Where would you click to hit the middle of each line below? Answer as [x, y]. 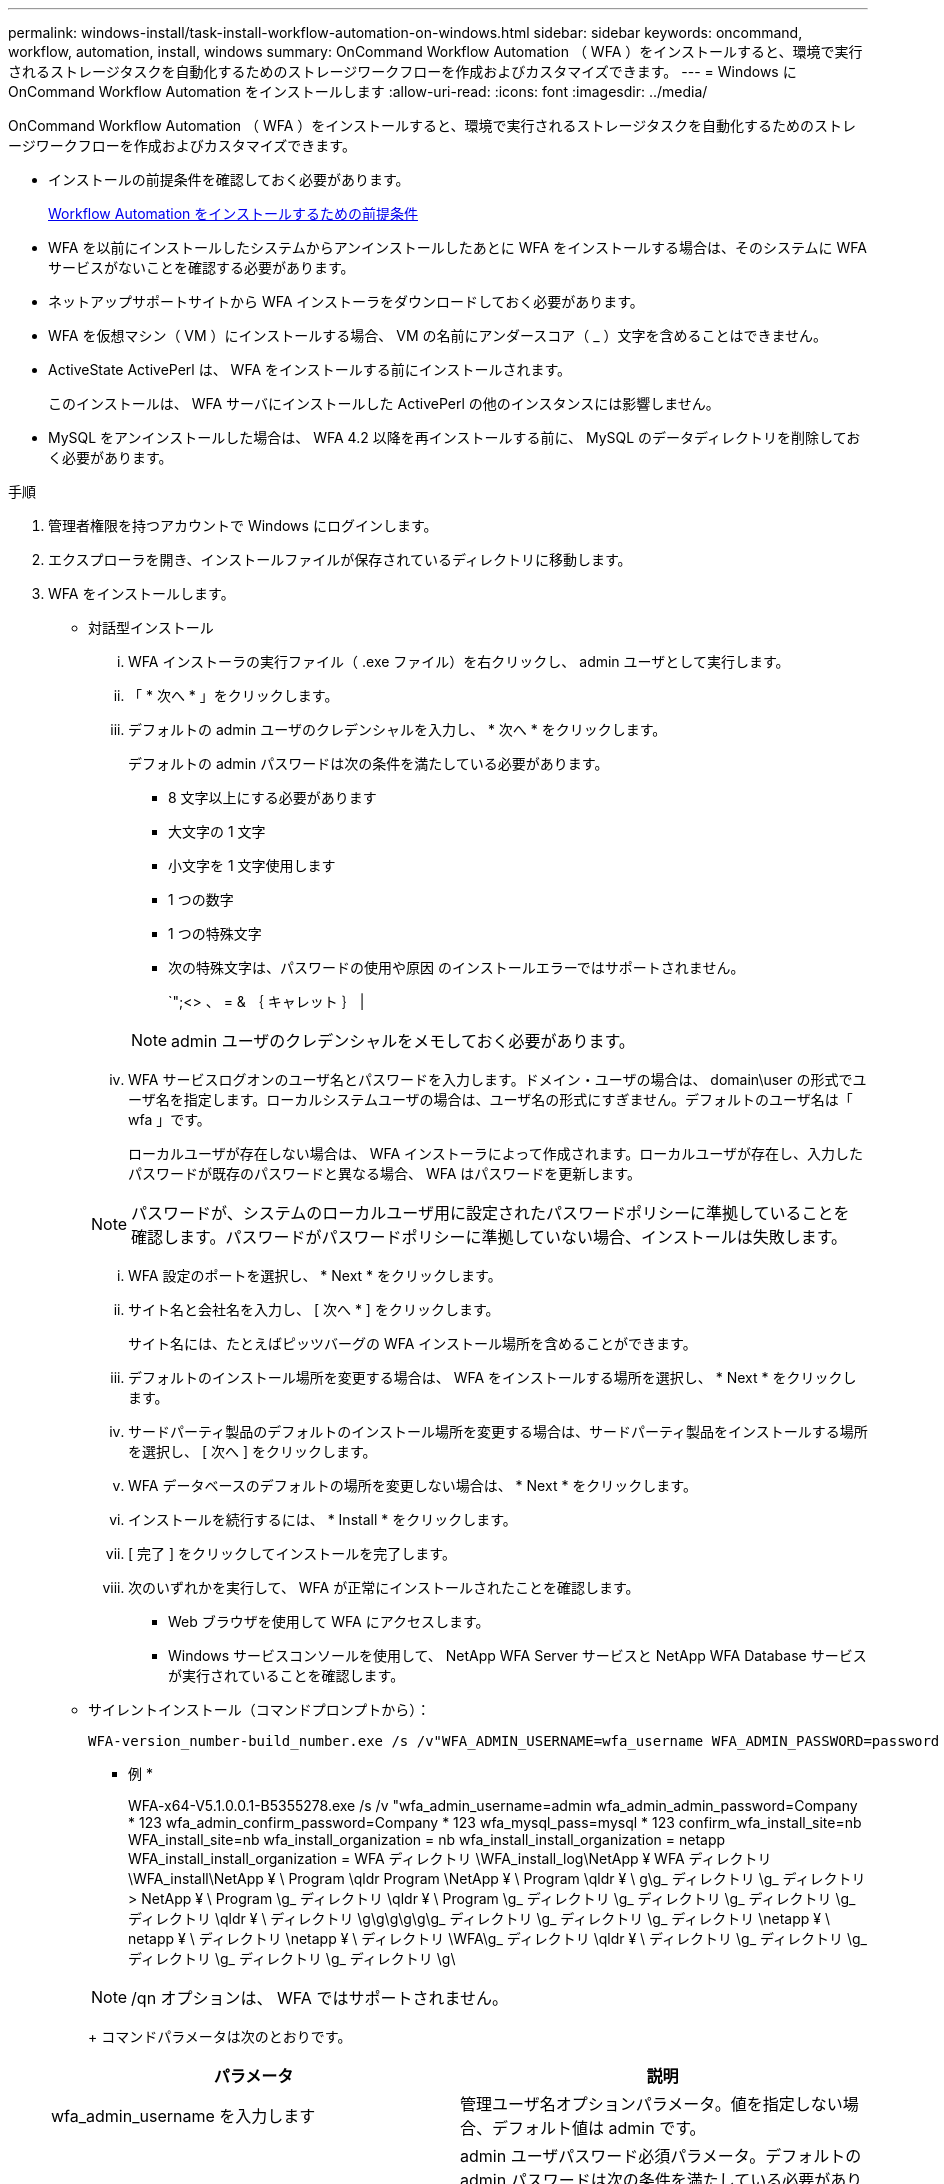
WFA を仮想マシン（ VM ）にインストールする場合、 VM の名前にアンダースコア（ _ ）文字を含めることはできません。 [438, 335]
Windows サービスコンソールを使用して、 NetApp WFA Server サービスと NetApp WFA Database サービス [517, 1655]
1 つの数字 [201, 899]
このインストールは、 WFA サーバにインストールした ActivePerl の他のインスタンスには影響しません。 [384, 403]
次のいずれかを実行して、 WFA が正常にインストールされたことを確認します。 [384, 1587]
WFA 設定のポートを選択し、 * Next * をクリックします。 [315, 1275]
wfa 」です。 [169, 1119]
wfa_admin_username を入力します [183, 2116]
